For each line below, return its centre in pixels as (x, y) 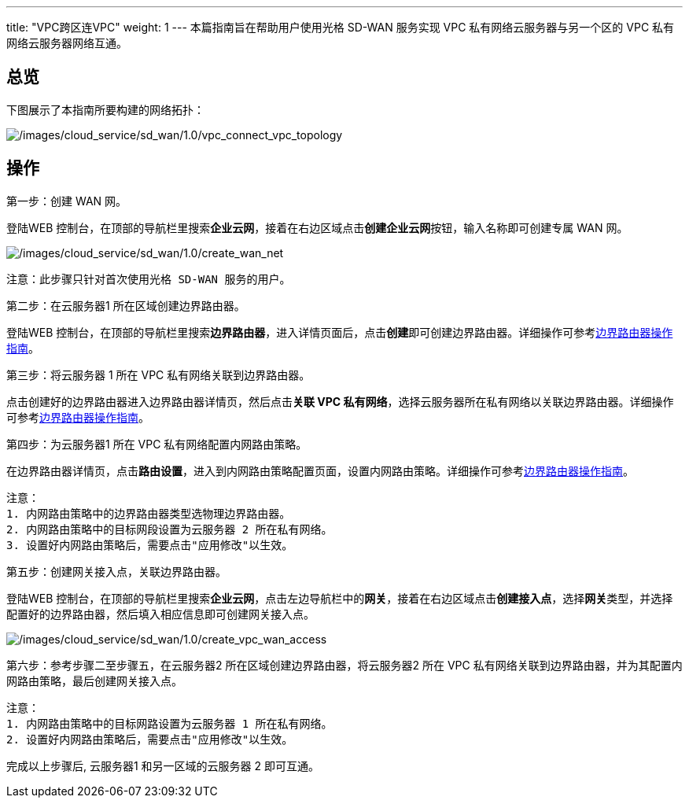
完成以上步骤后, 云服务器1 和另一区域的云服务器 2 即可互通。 (163, 765)
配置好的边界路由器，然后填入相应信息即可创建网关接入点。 (160, 614)
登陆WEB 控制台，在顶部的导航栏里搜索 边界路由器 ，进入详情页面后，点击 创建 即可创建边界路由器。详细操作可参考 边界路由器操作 (340, 332)
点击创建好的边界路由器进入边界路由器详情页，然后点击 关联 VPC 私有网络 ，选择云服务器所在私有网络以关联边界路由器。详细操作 (340, 401)
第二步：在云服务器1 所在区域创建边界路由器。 (126, 305)
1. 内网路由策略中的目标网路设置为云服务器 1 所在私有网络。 (169, 723)
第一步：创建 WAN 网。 (67, 201)
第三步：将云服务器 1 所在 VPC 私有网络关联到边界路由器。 (158, 374)
